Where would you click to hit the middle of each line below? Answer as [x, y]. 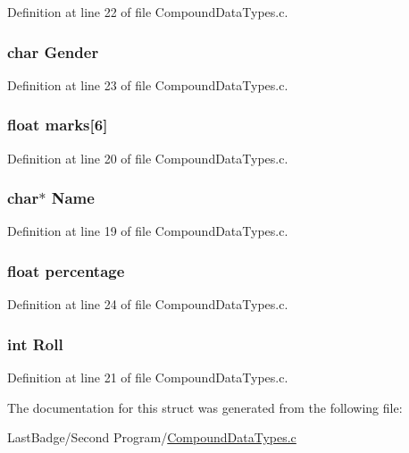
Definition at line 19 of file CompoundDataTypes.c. [148, 231]
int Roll [35, 344]
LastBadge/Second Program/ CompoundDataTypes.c [152, 437]
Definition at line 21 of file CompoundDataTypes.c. [148, 377]
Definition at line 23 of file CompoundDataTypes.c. [148, 84]
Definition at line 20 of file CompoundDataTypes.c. [148, 158]
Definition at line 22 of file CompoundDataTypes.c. [148, 12]
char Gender [53, 51]
